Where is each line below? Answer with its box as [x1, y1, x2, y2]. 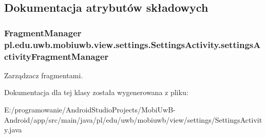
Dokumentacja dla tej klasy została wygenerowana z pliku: [4, 87, 188, 98]
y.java [4, 124, 22, 135]
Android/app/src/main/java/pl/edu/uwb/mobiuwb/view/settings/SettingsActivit [4, 114, 262, 125]
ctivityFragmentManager [4, 50, 109, 62]
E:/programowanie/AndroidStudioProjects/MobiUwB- [4, 104, 176, 115]
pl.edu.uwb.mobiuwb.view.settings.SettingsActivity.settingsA [4, 38, 261, 51]
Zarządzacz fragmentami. [4, 70, 83, 80]
